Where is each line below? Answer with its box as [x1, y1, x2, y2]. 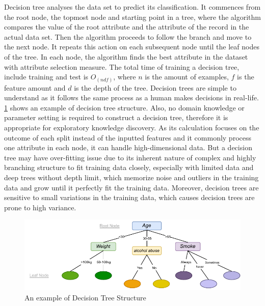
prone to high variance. [4, 202, 76, 212]
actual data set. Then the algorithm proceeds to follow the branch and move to [4, 31, 252, 42]
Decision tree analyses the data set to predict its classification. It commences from [4, 2, 261, 12]
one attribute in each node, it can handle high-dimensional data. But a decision [4, 142, 252, 153]
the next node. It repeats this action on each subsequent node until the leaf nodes [4, 41, 259, 52]
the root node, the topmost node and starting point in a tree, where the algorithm [4, 11, 261, 22]
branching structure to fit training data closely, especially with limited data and [4, 162, 254, 173]
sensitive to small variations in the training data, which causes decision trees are [4, 192, 255, 203]
